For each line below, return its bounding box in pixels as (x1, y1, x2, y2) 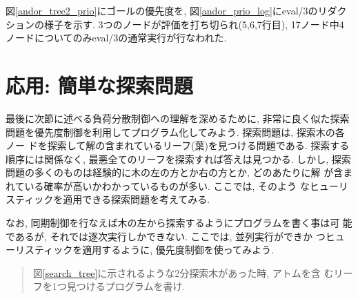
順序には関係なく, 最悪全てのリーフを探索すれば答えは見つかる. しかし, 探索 (6, 151, 351, 166)
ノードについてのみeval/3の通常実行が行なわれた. (6, 30, 227, 45)
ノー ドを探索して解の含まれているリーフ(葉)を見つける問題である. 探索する (6, 138, 350, 153)
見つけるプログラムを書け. (66, 279, 186, 293)
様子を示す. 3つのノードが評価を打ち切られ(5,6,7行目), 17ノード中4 (43, 17, 344, 31)
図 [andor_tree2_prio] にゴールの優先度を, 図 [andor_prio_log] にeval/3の (6, 3, 318, 17)
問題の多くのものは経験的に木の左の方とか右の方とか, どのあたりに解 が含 (6, 165, 344, 180)
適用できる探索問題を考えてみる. (63, 192, 210, 206)
